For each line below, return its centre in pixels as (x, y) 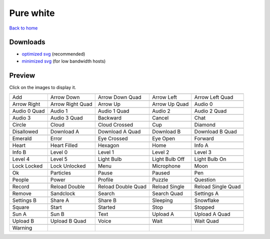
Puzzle (160, 180)
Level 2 (160, 152)
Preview (22, 75)
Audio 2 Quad (210, 111)
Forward (204, 138)
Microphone (166, 166)
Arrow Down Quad (119, 97)
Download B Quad (215, 131)
